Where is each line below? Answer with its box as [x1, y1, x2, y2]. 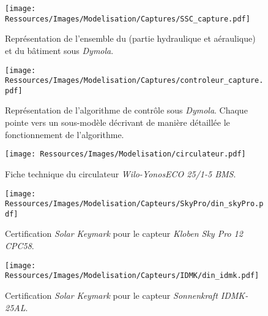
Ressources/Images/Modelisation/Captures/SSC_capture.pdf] [5, 14, 250, 23]
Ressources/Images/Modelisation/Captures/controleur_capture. [5, 76, 264, 85]
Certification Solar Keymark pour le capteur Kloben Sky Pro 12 [5, 227, 243, 240]
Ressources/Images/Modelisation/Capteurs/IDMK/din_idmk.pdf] [5, 271, 259, 280]
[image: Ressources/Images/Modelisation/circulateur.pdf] [5, 150, 246, 159]
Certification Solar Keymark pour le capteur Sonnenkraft [5, 288, 218, 301]
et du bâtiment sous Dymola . [5, 44, 114, 56]
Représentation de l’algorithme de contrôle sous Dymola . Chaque [5, 104, 248, 117]
